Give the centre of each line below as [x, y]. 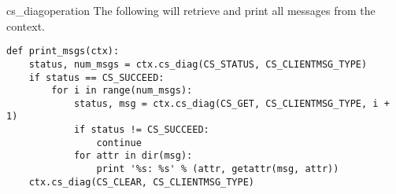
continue [119, 143]
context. [26, 26]
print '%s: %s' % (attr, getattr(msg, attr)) [218, 169]
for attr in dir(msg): [133, 156]
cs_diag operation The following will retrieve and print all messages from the [191, 10]
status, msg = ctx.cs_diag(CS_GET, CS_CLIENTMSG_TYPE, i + [231, 103]
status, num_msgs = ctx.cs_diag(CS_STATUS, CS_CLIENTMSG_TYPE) [198, 64]
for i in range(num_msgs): [122, 91]
